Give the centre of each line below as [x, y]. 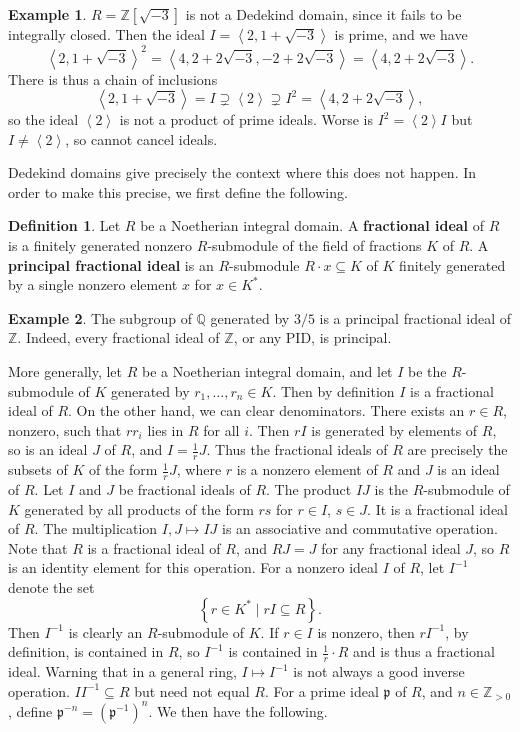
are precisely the [457, 449]
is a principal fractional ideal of [415, 317]
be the [427, 371]
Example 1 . [47, 14]
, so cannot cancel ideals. [141, 138]
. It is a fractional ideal [438, 508]
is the [391, 489]
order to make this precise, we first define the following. [178, 191]
